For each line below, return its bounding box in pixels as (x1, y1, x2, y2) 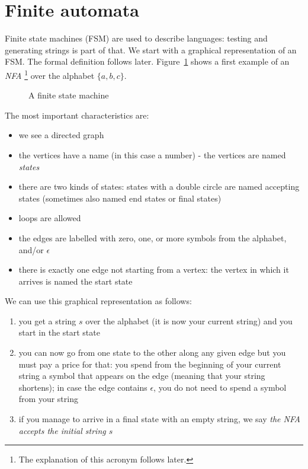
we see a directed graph (18, 129, 104, 141)
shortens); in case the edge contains (18, 381, 147, 393)
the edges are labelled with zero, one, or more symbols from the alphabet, (18, 231, 287, 244)
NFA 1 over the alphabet (5, 67, 95, 81)
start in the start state (18, 326, 100, 339)
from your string (18, 393, 78, 405)
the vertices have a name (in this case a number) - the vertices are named (18, 148, 286, 161)
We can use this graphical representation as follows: (5, 295, 192, 307)
